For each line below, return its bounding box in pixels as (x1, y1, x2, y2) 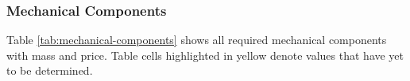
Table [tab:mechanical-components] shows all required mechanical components (6, 31, 387, 48)
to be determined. (6, 62, 93, 79)
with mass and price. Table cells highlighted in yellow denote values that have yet (6, 46, 404, 63)
